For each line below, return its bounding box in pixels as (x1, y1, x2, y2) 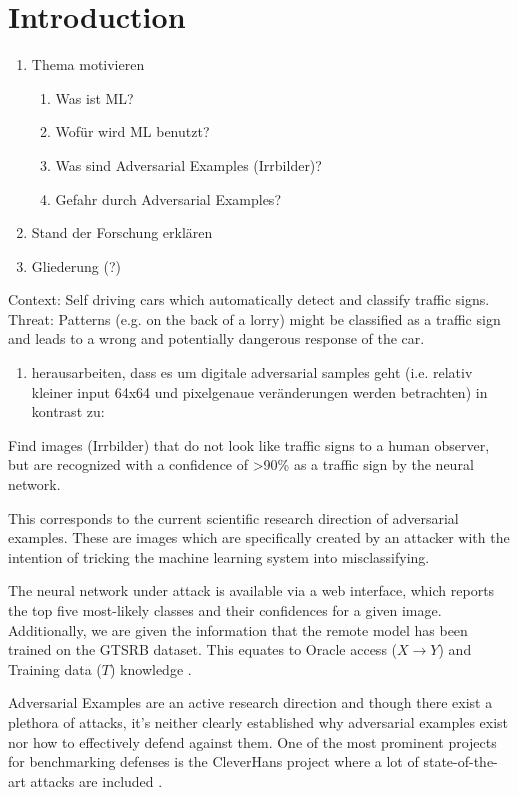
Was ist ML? (55, 87, 134, 108)
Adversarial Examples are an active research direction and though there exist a (8, 692, 493, 713)
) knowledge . (109, 658, 192, 679)
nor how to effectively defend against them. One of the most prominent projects (8, 731, 497, 752)
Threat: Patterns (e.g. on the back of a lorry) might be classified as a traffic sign (8, 308, 501, 329)
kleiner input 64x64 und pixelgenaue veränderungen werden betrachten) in (31, 381, 488, 402)
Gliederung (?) (31, 255, 122, 276)
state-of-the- (423, 751, 498, 772)
